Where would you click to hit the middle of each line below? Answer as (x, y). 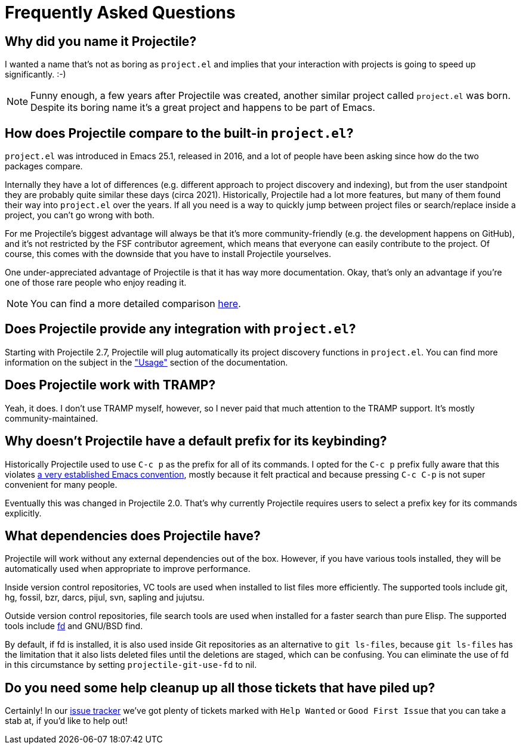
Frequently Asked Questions (120, 13)
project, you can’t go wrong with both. (80, 215)
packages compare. (44, 166)
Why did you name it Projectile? (101, 41)
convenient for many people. (61, 484)
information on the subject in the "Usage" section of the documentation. (146, 362)
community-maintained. (52, 418)
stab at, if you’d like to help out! (66, 721)
